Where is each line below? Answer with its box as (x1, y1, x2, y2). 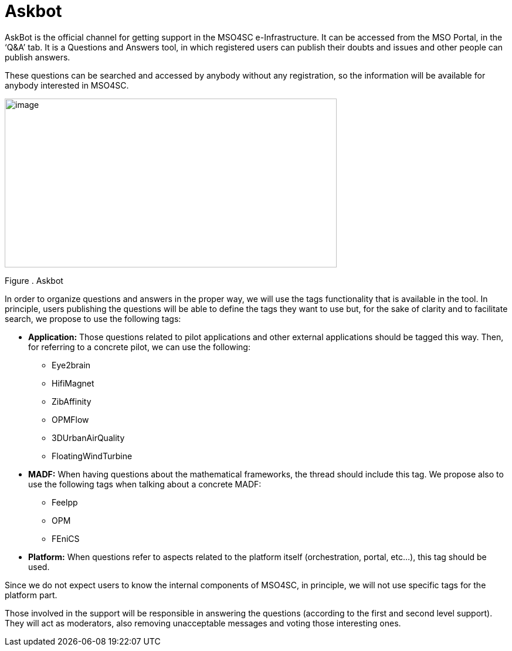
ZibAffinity (52, 396, 91, 406)
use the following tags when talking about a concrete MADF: (28, 479, 262, 489)
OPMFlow (52, 414, 89, 425)
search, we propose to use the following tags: (5, 313, 181, 324)
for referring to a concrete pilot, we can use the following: (28, 341, 250, 352)
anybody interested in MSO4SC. (5, 80, 129, 90)
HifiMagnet (52, 378, 94, 388)
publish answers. (5, 52, 70, 62)
